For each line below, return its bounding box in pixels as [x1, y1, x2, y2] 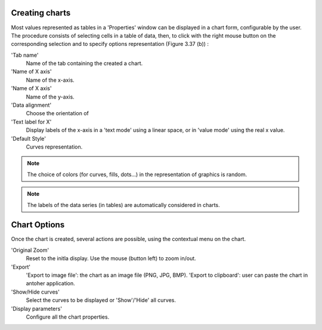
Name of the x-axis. [26, 76, 75, 84]
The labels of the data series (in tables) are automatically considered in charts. [27, 201, 220, 208]
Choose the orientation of [26, 110, 89, 117]
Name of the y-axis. [26, 93, 75, 100]
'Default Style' [11, 135, 46, 142]
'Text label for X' [11, 118, 52, 125]
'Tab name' [11, 51, 39, 58]
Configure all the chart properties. [26, 313, 110, 320]
